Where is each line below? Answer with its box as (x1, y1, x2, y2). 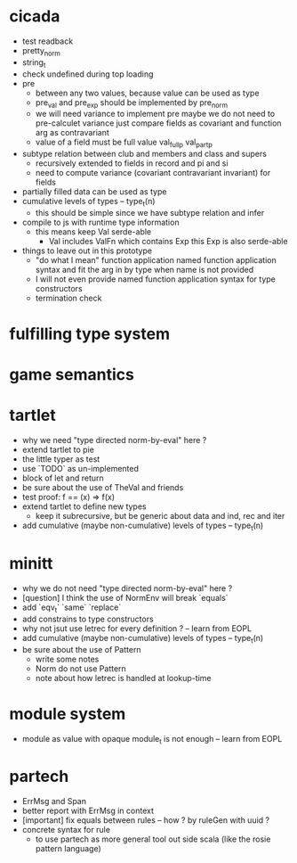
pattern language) (35, 843, 101, 854)
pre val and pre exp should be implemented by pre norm (35, 96, 229, 110)
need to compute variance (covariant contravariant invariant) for (35, 168, 271, 178)
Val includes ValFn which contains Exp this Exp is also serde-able (48, 235, 288, 246)
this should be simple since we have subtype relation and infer (35, 207, 265, 218)
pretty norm (21, 45, 60, 58)
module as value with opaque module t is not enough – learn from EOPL (21, 733, 283, 746)
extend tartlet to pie (21, 444, 95, 456)
